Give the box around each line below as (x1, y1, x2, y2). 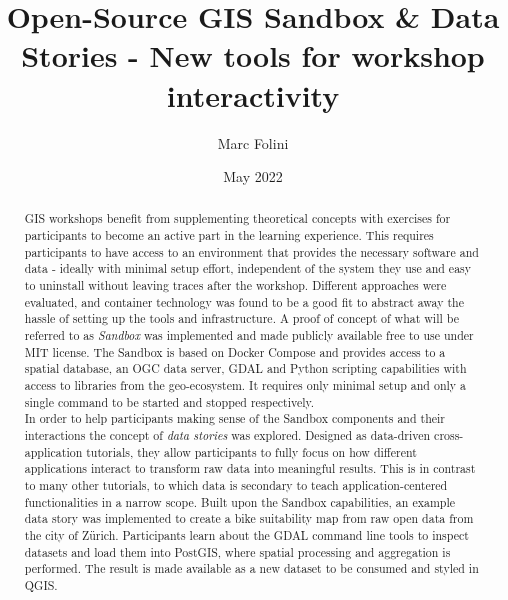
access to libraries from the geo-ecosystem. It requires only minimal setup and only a (24, 377, 466, 394)
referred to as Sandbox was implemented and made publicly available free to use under (24, 327, 474, 344)
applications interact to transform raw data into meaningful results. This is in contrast (24, 460, 476, 477)
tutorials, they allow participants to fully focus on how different (86, 443, 417, 460)
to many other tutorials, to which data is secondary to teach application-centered (24, 476, 448, 493)
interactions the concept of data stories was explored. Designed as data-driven (24, 427, 431, 444)
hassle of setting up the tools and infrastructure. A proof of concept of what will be (24, 310, 459, 327)
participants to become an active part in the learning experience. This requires (24, 227, 434, 244)
